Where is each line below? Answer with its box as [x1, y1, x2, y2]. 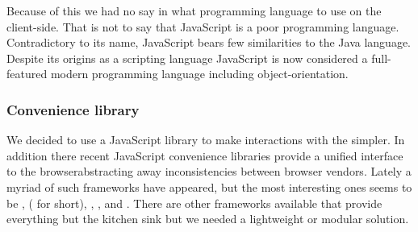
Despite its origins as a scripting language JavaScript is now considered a [6, 49, 368, 66]
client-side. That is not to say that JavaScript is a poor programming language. [6, 18, 399, 35]
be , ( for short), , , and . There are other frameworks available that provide [6, 194, 382, 211]
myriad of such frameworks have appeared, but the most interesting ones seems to [6, 178, 412, 195]
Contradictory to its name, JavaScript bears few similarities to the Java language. [6, 34, 411, 51]
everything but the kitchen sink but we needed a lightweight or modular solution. [6, 210, 409, 227]
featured [6, 65, 48, 82]
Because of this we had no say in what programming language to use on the [6, 2, 382, 19]
